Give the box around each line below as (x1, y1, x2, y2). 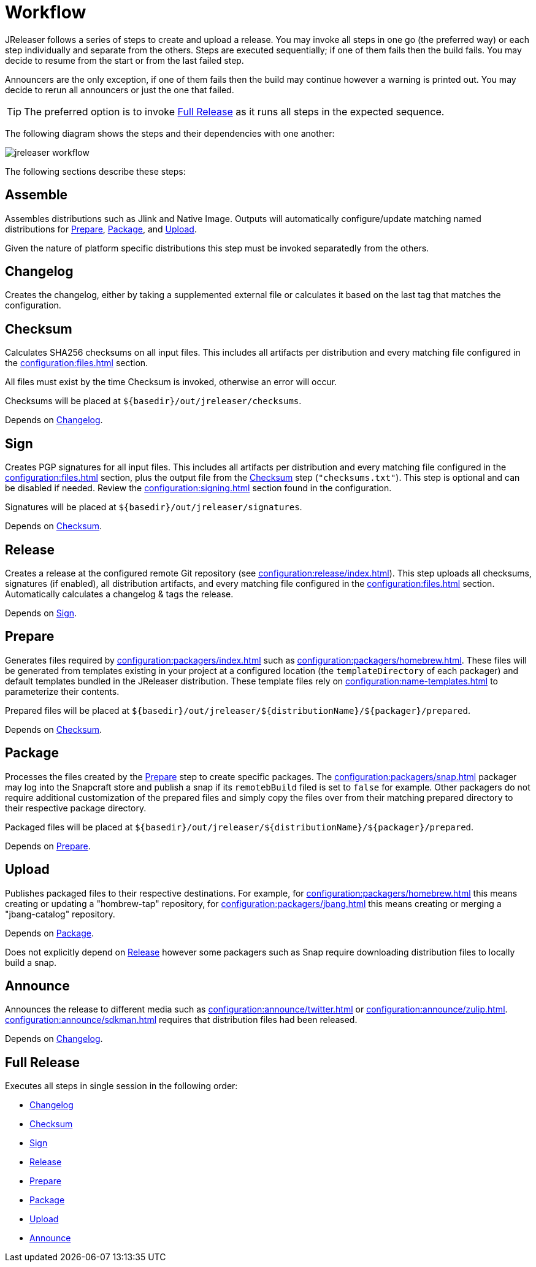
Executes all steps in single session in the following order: (5, 1081, 238, 1092)
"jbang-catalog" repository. (5, 908, 115, 919)
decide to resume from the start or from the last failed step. (5, 55, 244, 66)
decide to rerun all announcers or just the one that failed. (5, 84, 234, 95)
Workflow (5, 2, 86, 23)
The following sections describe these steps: (5, 166, 186, 177)
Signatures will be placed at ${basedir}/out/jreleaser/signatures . (5, 502, 302, 513)
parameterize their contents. (5, 686, 120, 697)
